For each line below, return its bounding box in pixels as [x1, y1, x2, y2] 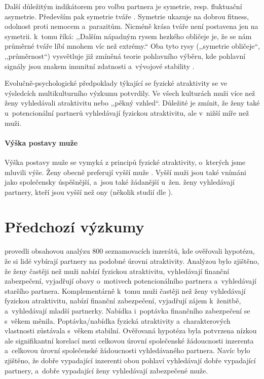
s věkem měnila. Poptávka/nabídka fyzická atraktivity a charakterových [5, 315, 231, 326]
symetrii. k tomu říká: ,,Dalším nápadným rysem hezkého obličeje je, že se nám [5, 30, 252, 41]
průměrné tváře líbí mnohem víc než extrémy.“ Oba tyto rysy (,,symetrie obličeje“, [5, 41, 260, 51]
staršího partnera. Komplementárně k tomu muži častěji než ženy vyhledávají [5, 285, 246, 296]
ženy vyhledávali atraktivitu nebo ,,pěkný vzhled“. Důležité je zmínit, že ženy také [5, 97, 260, 108]
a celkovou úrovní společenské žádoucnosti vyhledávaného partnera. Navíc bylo [5, 345, 250, 356]
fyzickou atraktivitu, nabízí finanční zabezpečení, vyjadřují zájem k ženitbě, [5, 295, 241, 306]
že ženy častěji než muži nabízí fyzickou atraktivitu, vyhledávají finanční [5, 265, 230, 276]
